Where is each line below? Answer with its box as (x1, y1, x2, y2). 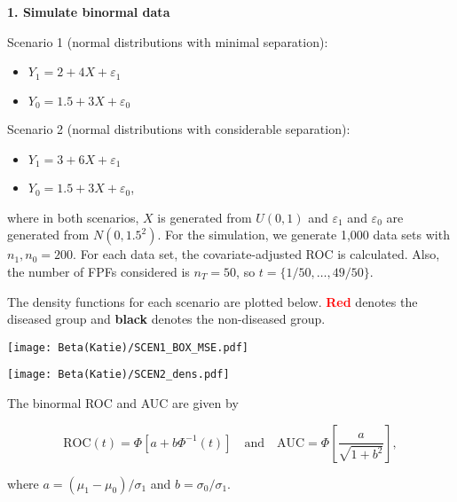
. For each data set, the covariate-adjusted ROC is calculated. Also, (73, 245, 440, 263)
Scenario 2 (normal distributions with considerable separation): (7, 120, 351, 138)
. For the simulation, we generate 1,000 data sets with (157, 225, 450, 244)
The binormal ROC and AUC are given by (7, 394, 239, 412)
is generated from (157, 208, 252, 226)
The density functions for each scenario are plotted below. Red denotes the (7, 292, 418, 310)
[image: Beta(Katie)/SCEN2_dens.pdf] (7, 368, 230, 381)
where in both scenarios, (7, 208, 139, 226)
